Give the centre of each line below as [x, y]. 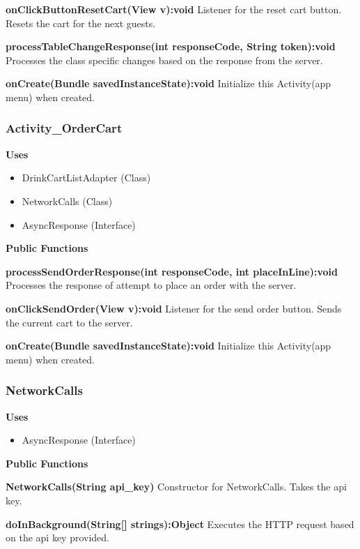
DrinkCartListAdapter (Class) [86, 178]
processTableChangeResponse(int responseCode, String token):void [171, 46]
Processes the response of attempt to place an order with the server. [151, 285]
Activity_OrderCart [64, 128]
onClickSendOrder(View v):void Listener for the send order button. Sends [174, 308]
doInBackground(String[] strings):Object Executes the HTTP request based [180, 524]
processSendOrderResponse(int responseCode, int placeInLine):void [172, 271]
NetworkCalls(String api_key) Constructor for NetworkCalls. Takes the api [176, 487]
